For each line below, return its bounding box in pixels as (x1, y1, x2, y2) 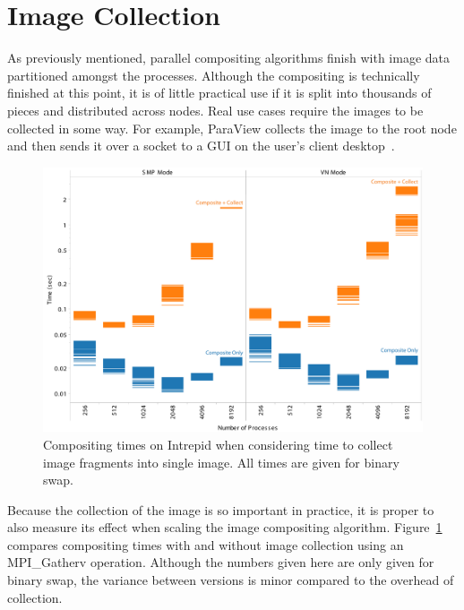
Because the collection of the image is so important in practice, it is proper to (7, 500, 434, 519)
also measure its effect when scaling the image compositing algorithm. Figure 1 (7, 518, 443, 537)
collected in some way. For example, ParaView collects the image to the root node (7, 118, 457, 137)
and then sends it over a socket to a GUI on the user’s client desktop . (7, 136, 395, 155)
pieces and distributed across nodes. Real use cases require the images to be (7, 100, 424, 119)
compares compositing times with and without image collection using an (7, 535, 404, 554)
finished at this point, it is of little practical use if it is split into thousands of (7, 83, 432, 102)
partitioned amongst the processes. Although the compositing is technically (7, 65, 420, 84)
